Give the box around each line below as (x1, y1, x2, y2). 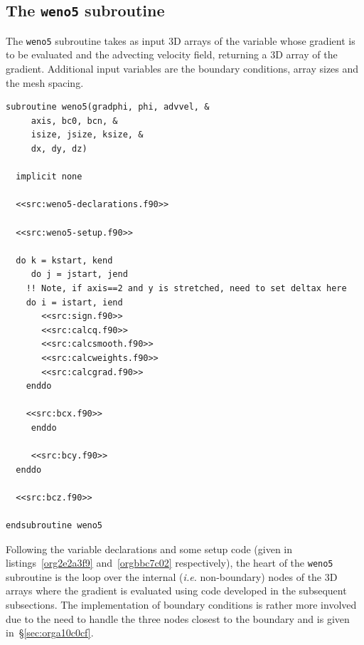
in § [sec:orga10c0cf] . (6, 625, 94, 640)
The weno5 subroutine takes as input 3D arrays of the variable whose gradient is (6, 33, 355, 48)
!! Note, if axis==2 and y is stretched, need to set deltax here (26, 283, 347, 293)
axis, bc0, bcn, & (31, 115, 118, 126)
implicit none (16, 172, 82, 182)
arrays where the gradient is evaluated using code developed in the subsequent (6, 583, 347, 598)
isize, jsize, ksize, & (31, 130, 144, 140)
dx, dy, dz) (31, 144, 87, 154)
